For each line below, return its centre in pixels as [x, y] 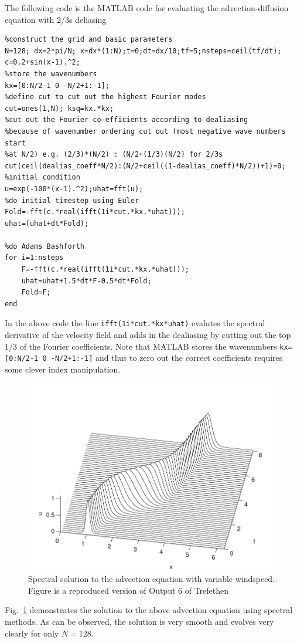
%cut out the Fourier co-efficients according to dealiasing [127, 120]
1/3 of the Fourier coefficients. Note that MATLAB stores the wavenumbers [141, 346]
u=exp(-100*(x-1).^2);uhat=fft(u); [74, 189]
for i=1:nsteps [34, 258]
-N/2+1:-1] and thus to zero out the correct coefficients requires [167, 358]
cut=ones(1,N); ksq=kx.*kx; [59, 108]
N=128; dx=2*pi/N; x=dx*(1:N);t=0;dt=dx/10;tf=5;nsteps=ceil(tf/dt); [143, 51]
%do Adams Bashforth [45, 246]
